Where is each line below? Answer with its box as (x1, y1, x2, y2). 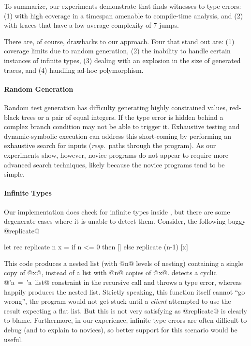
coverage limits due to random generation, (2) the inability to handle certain (4, 46, 231, 56)
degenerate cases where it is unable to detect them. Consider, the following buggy (4, 216, 246, 226)
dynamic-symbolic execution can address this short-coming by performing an (4, 131, 231, 141)
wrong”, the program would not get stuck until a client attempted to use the (4, 296, 231, 306)
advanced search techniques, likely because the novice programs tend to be (4, 159, 225, 169)
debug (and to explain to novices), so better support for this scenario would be (4, 325, 237, 335)
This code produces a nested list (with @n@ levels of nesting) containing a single (4, 258, 243, 268)
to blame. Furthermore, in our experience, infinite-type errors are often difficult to (4, 315, 247, 325)
